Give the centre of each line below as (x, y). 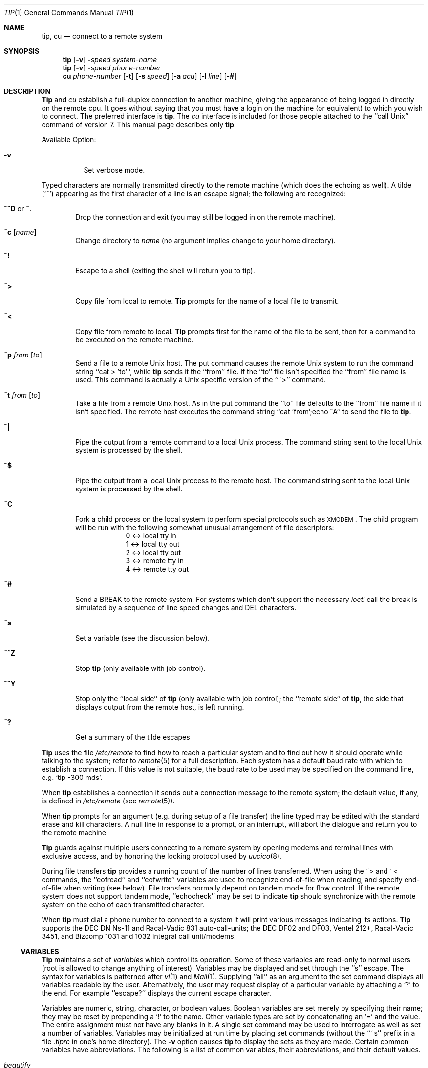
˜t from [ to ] (22, 395)
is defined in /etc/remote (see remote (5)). (108, 801)
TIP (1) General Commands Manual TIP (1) (69, 12)
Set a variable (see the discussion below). (143, 638)
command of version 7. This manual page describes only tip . (139, 124)
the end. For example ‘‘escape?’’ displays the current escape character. (157, 993)
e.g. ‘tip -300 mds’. (72, 777)
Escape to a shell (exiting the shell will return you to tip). (165, 271)
